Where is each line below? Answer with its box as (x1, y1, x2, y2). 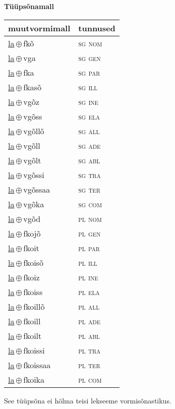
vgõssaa (23, 183, 50, 195)
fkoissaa (23, 359, 51, 371)
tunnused (78, 22, 115, 34)
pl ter (78, 359, 100, 371)
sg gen (78, 51, 101, 64)
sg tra (78, 168, 101, 181)
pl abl (78, 329, 100, 341)
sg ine (78, 95, 99, 107)
